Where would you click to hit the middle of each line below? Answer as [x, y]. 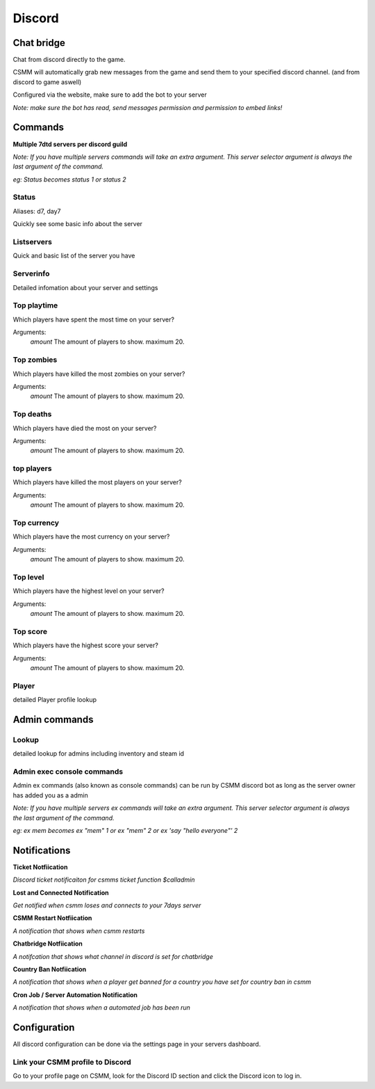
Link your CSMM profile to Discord [72, 1062]
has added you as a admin [50, 795]
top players [32, 468]
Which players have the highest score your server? [86, 645]
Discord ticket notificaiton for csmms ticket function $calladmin [104, 880]
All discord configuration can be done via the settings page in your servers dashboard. [137, 1044]
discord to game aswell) [47, 82]
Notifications [42, 850]
